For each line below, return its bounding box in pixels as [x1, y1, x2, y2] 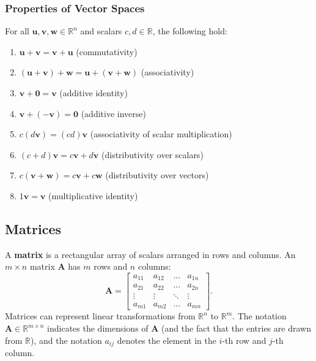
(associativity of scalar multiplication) [90, 127, 232, 140]
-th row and [222, 333, 266, 346]
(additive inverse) [81, 107, 146, 120]
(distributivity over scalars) [101, 148, 204, 161]
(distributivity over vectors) [105, 169, 209, 181]
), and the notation [31, 333, 102, 346]
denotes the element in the [117, 333, 216, 346]
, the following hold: [152, 25, 227, 37]
